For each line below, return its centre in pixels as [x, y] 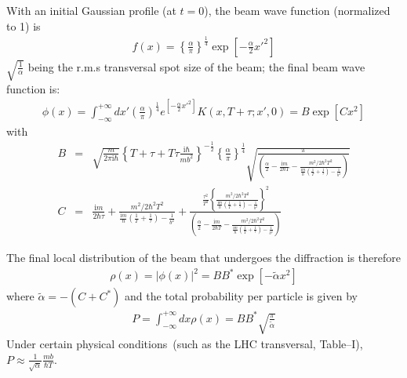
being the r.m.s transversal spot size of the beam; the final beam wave [196, 66]
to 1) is [24, 25]
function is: [33, 88]
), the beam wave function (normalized [297, 10]
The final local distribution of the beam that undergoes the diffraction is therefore [203, 258]
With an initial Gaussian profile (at [91, 10]
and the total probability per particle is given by [241, 296]
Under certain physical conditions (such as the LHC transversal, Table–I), [185, 344]
